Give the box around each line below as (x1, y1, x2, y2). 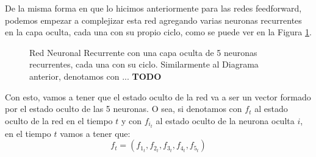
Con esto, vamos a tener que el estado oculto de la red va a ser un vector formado (5, 90, 311, 103)
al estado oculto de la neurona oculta (156, 114, 295, 127)
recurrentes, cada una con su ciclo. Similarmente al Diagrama (29, 58, 259, 71)
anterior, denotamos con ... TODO (29, 69, 162, 82)
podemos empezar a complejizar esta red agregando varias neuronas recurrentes (5, 13, 302, 26)
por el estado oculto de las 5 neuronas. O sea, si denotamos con (5, 102, 242, 115)
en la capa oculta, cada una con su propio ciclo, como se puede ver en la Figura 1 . (5, 26, 312, 38)
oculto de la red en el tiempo (5, 114, 113, 127)
